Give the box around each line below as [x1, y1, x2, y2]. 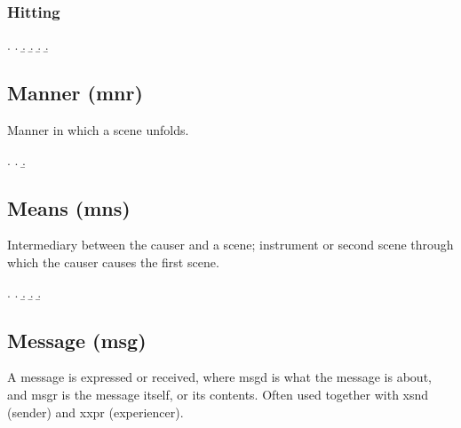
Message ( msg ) [7, 326, 147, 353]
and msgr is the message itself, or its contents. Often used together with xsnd [7, 384, 429, 403]
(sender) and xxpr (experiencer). [7, 402, 184, 421]
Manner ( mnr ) [7, 79, 143, 107]
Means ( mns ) [7, 194, 131, 221]
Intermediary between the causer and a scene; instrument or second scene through [7, 235, 454, 254]
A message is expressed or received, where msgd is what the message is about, [7, 368, 432, 386]
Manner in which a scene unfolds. [7, 121, 189, 139]
